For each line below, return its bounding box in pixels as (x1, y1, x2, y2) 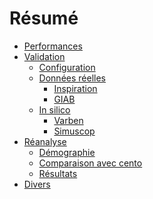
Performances (23, 40, 83, 52)
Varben (53, 114, 84, 126)
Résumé (9, 7, 79, 30)
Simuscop (53, 125, 96, 137)
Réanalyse (23, 135, 67, 147)
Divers (23, 178, 51, 190)
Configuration (38, 61, 96, 73)
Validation (23, 50, 66, 62)
